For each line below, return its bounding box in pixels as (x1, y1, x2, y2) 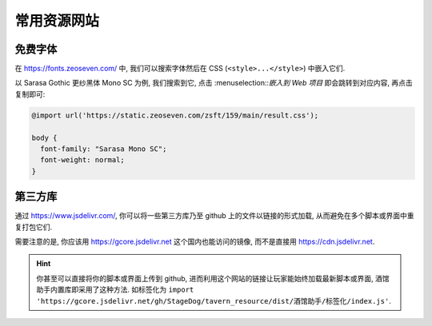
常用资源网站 (14, 12, 100, 30)
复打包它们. (14, 222, 53, 232)
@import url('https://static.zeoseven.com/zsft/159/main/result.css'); (31, 110, 319, 120)
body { (31, 133, 58, 142)
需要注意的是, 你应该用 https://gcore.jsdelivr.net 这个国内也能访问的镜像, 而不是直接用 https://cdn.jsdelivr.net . (14, 237, 375, 247)
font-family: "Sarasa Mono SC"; (40, 145, 167, 153)
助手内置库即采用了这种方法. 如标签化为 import (36, 284, 194, 295)
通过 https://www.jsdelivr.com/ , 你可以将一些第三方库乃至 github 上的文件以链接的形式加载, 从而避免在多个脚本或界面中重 (14, 211, 415, 221)
